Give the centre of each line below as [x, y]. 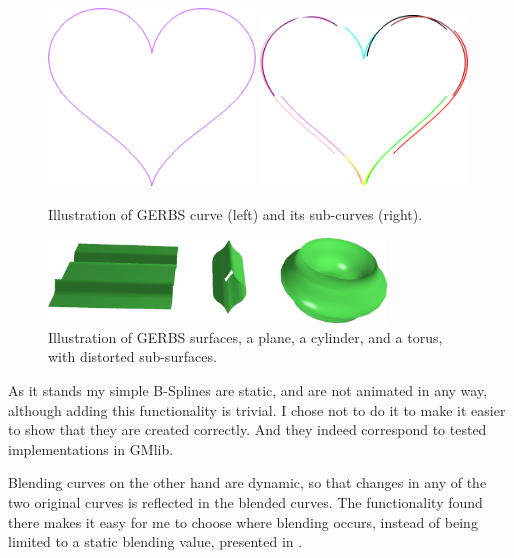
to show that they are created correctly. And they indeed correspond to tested [247, 429]
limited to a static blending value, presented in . [155, 541]
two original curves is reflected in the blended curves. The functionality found [245, 501]
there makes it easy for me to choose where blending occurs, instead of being [243, 521]
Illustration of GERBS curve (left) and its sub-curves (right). [235, 213]
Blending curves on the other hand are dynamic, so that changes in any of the [247, 482]
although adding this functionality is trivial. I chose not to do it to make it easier [257, 409]
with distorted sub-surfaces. [132, 356]
